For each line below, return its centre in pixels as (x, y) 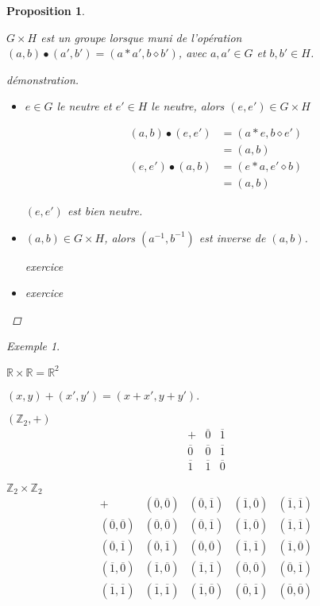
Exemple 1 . (33, 346)
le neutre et (84, 106)
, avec (192, 53)
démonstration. (43, 79)
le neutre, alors (188, 106)
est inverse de (232, 237)
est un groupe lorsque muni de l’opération (141, 37)
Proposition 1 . (46, 10)
